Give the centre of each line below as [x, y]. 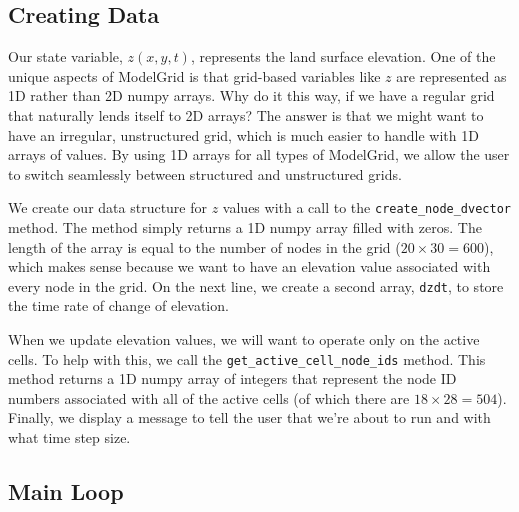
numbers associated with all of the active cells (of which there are [209, 397]
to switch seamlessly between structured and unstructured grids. [205, 173]
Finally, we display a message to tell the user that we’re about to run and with [249, 417]
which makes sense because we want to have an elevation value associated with [249, 266]
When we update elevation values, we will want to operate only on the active [244, 339]
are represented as [451, 75]
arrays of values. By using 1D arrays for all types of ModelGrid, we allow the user [259, 154]
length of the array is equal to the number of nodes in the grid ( [204, 246]
